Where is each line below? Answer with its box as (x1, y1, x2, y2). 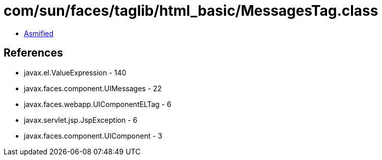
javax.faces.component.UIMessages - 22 (24, 84, 162, 93)
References (4, 46, 63, 60)
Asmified (24, 29, 54, 38)
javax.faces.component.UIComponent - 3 (24, 131, 163, 140)
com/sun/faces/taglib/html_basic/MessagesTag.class (4, 2, 378, 19)
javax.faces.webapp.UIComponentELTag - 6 (24, 99, 171, 109)
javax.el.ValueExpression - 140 (24, 68, 127, 77)
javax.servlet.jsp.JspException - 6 (24, 115, 137, 124)
